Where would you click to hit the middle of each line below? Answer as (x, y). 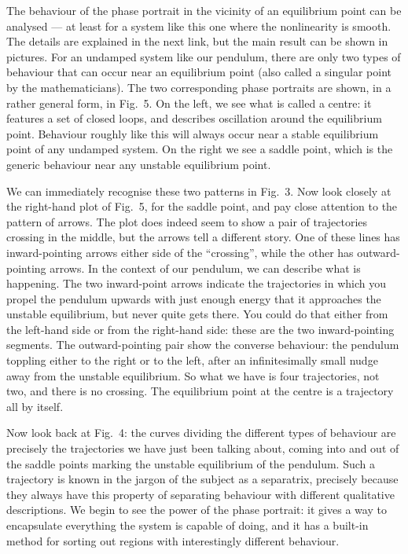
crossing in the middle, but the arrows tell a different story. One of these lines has (203, 237)
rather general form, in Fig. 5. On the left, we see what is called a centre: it (189, 103)
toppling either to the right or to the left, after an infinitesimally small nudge (192, 360)
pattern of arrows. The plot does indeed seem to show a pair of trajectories (187, 221)
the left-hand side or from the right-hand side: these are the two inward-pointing (200, 329)
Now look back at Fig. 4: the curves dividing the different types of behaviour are (201, 433)
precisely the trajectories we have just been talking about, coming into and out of (203, 448)
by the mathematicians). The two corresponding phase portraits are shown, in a (199, 87)
